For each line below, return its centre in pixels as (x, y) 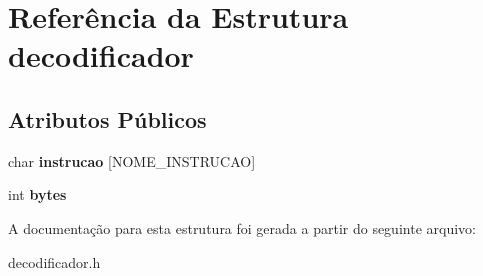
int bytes (37, 194)
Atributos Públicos (107, 118)
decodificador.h (54, 261)
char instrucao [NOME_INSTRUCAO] (132, 160)
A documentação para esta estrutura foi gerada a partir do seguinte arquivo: (242, 227)
